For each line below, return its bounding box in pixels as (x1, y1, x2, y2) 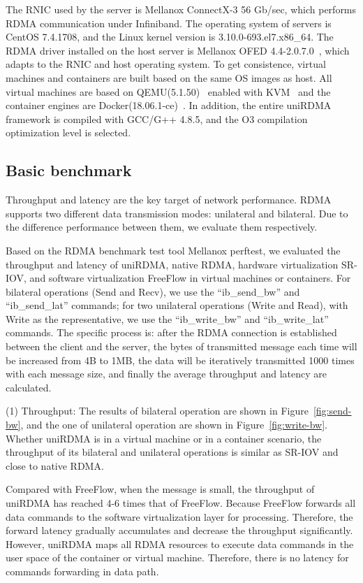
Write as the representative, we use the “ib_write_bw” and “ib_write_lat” (6, 311, 329, 326)
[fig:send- (313, 403, 352, 418)
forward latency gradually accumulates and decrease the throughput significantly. (6, 523, 353, 538)
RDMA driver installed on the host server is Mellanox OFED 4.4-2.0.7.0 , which (6, 43, 350, 57)
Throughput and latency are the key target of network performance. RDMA (6, 192, 332, 207)
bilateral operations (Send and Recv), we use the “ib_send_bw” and (6, 284, 300, 298)
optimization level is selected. (6, 125, 131, 140)
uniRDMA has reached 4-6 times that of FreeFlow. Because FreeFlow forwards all (6, 496, 356, 510)
